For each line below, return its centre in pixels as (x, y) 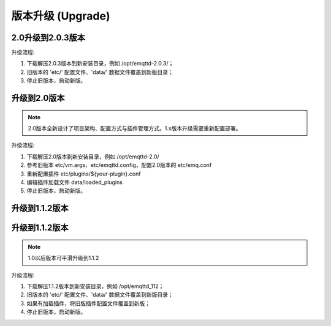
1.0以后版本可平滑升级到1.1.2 (63, 258)
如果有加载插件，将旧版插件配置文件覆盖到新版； (88, 303)
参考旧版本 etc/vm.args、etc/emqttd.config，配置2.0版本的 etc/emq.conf (119, 165)
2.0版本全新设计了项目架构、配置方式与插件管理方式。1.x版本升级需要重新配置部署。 (135, 128)
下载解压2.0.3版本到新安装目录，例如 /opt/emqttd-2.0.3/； (100, 64)
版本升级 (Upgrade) (61, 16)
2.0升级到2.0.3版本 (48, 38)
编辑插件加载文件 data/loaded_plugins (74, 182)
